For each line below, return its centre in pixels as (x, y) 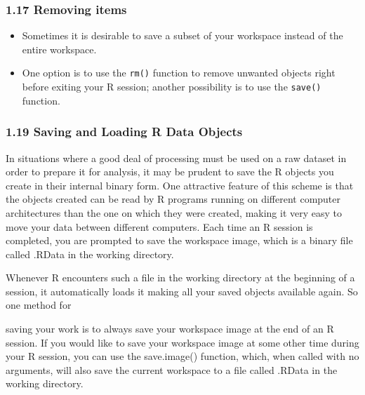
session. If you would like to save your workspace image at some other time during (182, 342)
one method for (39, 305)
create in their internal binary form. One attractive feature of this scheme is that (180, 185)
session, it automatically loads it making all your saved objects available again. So (182, 291)
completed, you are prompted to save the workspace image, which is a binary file (179, 240)
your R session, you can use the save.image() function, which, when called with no (182, 356)
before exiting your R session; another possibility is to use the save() (172, 87)
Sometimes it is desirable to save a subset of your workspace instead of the (182, 35)
